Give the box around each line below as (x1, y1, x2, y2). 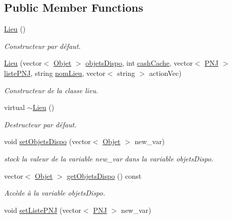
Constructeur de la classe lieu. (4, 85, 98, 95)
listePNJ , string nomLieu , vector (4, 67, 106, 78)
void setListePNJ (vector (4, 204, 82, 215)
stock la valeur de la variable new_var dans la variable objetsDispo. (4, 153, 214, 163)
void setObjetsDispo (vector (4, 136, 91, 147)
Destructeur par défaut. (4, 119, 77, 129)
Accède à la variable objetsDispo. (4, 187, 106, 198)
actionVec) (149, 67, 182, 78)
